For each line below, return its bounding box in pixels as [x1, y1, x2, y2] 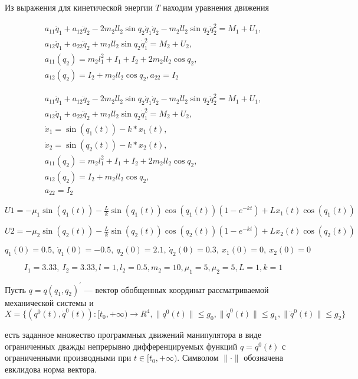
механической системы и [5, 296, 94, 308]
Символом [182, 351, 219, 364]
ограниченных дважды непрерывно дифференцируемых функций [5, 340, 238, 352]
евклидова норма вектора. [5, 363, 97, 375]
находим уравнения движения [163, 1, 270, 13]
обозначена [244, 351, 283, 364]
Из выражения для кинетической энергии [5, 1, 153, 13]
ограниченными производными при [5, 351, 132, 364]
